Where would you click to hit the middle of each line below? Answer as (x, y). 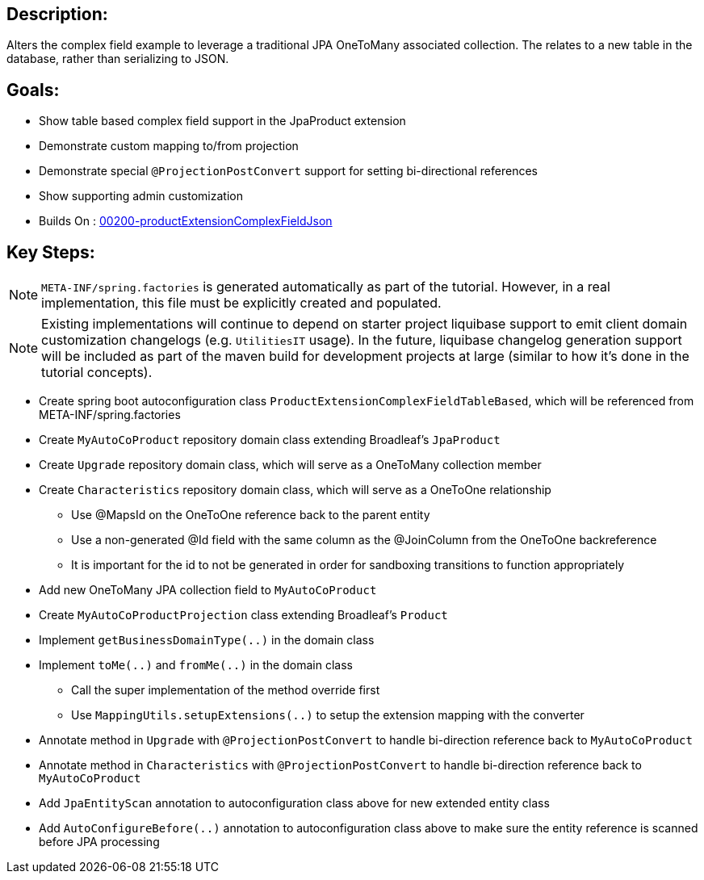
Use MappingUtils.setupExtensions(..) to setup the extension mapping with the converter (328, 715)
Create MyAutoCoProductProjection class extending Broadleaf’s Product (243, 615)
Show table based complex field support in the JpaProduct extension (222, 121)
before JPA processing (99, 842)
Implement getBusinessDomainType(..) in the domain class (207, 640)
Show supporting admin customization (141, 196)
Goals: (33, 90)
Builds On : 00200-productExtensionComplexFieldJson (186, 221)
